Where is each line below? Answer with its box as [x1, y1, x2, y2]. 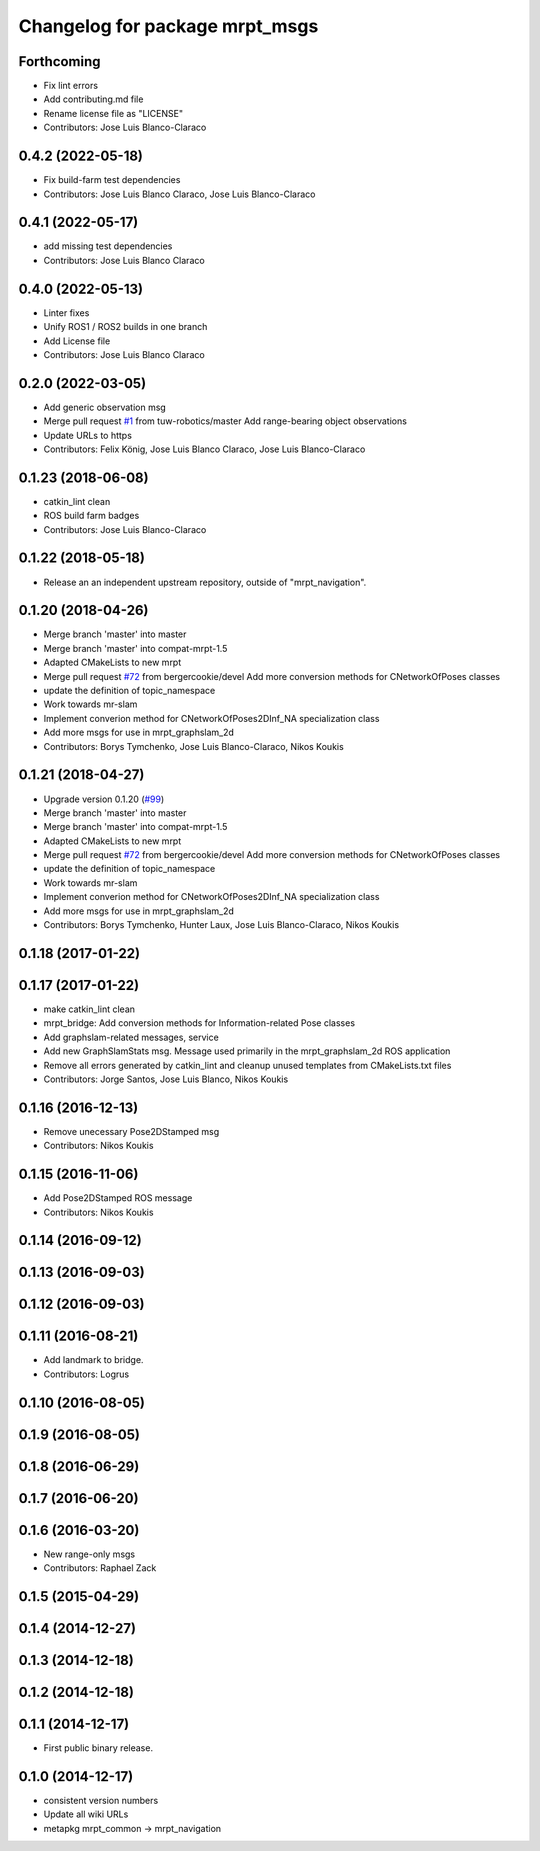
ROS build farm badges [43, 510, 140, 522]
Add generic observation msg [43, 401, 167, 413]
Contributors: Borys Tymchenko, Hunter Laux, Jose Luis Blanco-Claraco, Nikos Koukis [43, 919, 400, 931]
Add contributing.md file [43, 93, 144, 105]
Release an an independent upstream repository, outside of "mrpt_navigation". [43, 576, 367, 588]
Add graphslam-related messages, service [43, 1031, 219, 1043]
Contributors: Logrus [43, 1368, 130, 1380]
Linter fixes [43, 306, 90, 319]
